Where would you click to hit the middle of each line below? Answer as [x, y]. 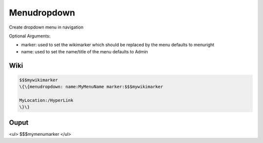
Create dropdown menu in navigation [46, 27]
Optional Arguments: [30, 36]
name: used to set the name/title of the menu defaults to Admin [85, 51]
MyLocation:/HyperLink [46, 100]
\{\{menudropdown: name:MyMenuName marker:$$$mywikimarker [91, 87]
